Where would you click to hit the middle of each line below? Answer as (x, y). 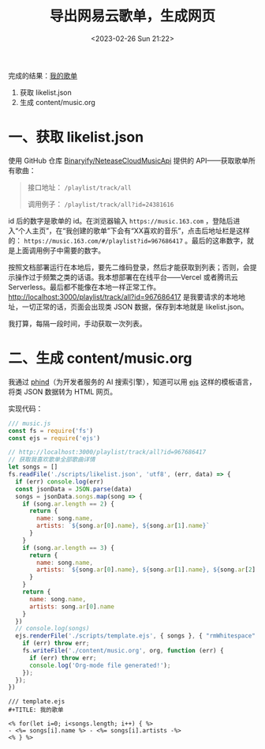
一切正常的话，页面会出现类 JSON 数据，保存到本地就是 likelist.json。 (135, 307)
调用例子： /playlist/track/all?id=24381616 (101, 204)
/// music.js (30, 423)
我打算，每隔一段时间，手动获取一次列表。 (77, 323)
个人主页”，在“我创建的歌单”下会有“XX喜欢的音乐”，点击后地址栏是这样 (134, 231)
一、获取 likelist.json (76, 137)
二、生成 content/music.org (100, 358)
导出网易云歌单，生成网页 (132, 16)
